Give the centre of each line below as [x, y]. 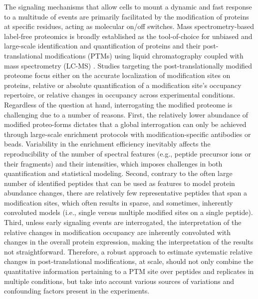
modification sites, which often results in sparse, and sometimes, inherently [119, 202]
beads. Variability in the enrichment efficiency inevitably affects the [107, 144]
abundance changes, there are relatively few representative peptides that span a [126, 193]
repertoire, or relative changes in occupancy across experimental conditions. [120, 95]
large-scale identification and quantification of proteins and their [102, 46]
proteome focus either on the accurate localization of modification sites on [117, 75]
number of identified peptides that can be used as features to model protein [120, 183]
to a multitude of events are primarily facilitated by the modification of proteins [127, 16]
